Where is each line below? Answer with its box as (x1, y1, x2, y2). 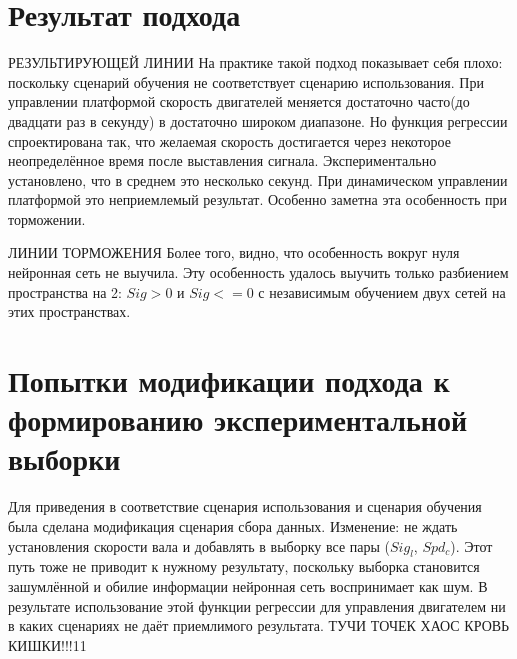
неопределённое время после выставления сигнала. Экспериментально (8, 150, 437, 171)
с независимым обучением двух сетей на (258, 281, 506, 302)
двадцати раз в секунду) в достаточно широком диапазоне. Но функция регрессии (8, 110, 508, 131)
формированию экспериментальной (8, 399, 468, 440)
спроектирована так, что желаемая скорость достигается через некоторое (8, 130, 451, 151)
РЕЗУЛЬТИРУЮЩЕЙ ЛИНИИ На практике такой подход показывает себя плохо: (8, 52, 503, 73)
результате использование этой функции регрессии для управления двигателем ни (8, 595, 506, 616)
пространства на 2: (8, 281, 122, 302)
